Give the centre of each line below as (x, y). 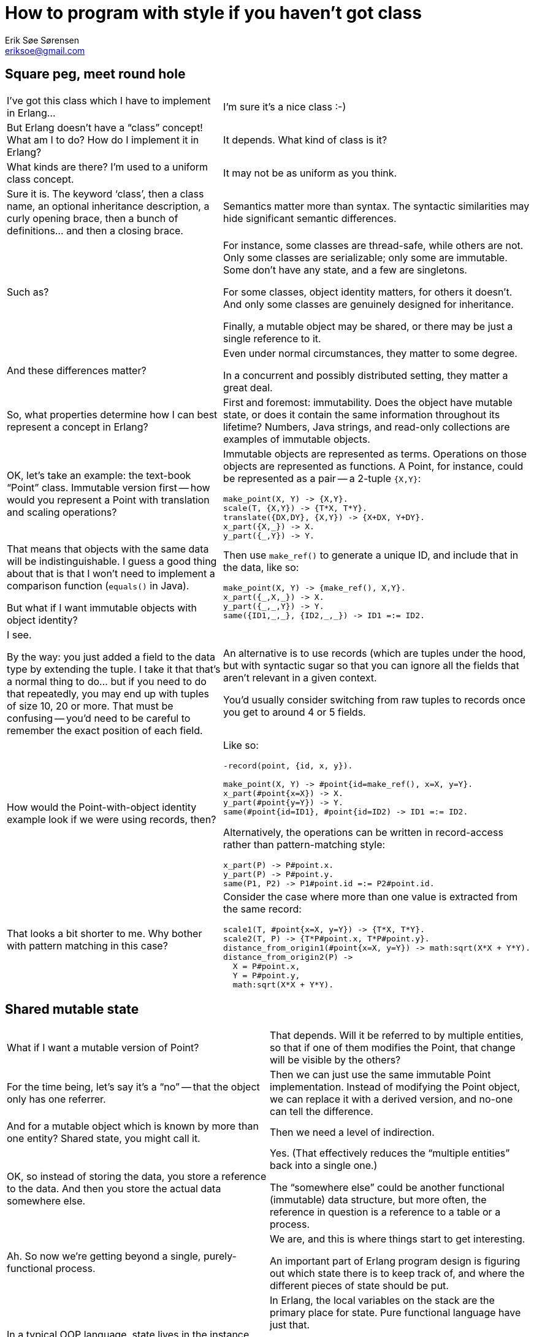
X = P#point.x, (266, 966)
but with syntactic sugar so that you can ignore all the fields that (371, 665)
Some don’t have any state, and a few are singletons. (345, 270)
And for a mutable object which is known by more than (133, 1126)
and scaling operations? (62, 512)
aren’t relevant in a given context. (300, 677)
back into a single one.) (324, 1166)
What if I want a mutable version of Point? (103, 1048)
